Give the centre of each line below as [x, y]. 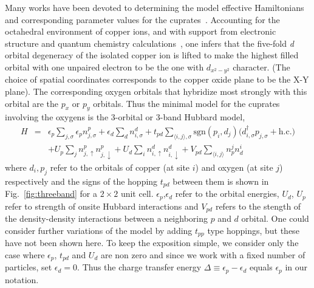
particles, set [29, 267]
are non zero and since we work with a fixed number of [203, 254]
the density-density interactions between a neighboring [106, 218]
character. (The [261, 67]
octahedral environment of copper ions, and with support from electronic [141, 31]
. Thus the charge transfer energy [139, 267]
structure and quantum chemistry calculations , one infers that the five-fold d [149, 43]
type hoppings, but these [253, 230]
